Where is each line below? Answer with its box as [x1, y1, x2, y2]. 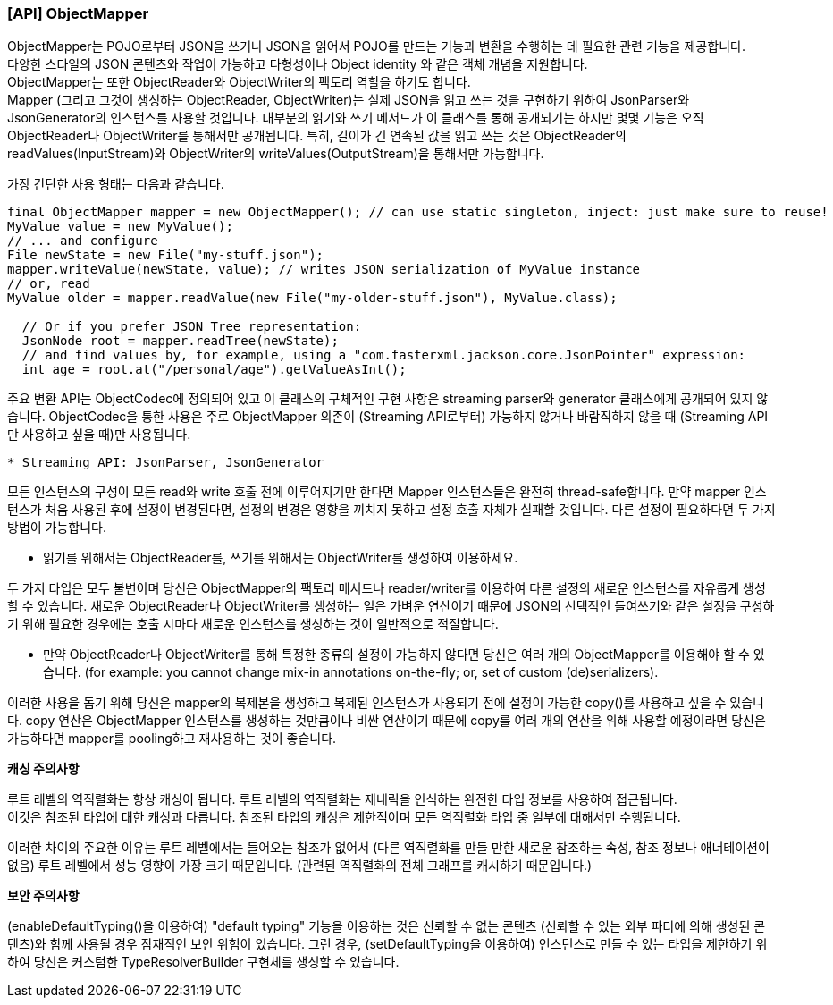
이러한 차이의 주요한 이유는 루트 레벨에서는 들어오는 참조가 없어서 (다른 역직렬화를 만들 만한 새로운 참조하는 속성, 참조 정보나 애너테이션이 [7, 840, 770, 856]
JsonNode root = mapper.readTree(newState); [21, 334, 339, 349]
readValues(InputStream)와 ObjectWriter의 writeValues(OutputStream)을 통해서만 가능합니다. [7, 146, 544, 162]
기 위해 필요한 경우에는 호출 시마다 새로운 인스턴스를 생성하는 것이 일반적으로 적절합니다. [7, 616, 499, 632]
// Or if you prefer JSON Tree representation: [21, 319, 362, 334]
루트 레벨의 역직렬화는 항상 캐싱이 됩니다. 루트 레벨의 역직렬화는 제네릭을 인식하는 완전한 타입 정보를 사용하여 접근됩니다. [7, 791, 677, 807]
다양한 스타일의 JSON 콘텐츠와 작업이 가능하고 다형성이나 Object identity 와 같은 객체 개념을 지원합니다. [7, 56, 588, 72]
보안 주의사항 [7, 888, 80, 904]
